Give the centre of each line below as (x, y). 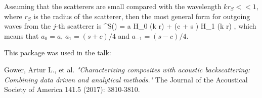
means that (21, 35)
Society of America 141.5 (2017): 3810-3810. (72, 89)
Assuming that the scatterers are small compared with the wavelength (113, 6)
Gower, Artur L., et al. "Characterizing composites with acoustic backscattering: (127, 69)
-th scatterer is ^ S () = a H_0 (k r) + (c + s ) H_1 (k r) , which (156, 26)
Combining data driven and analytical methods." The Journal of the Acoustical (126, 79)
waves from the (28, 26)
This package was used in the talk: (58, 53)
